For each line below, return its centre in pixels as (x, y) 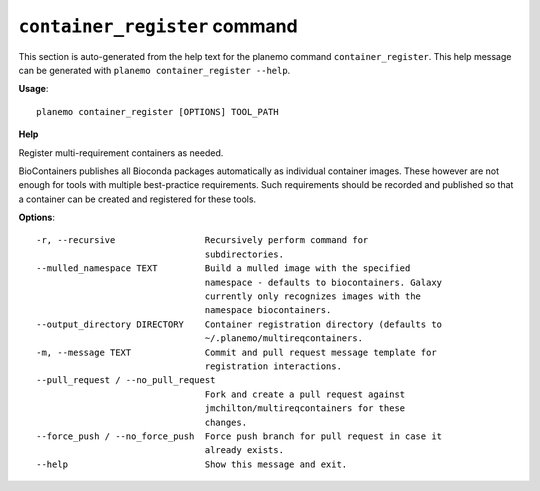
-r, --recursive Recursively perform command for (202, 240)
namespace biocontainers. (268, 310)
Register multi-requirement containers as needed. (121, 152)
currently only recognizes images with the (313, 296)
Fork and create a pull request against (305, 394)
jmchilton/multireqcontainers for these (305, 408)
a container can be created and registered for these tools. (137, 199)
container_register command (158, 26)
